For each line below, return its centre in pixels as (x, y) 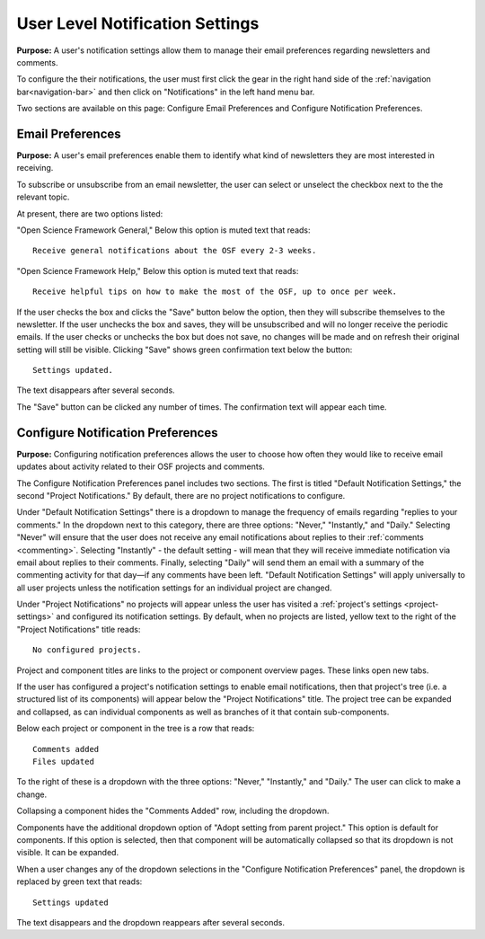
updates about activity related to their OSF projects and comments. (141, 466)
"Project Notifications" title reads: (79, 629)
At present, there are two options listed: (90, 213)
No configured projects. (87, 650)
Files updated (63, 761)
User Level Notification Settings (138, 23)
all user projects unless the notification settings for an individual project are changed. (174, 588)
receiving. (35, 168)
